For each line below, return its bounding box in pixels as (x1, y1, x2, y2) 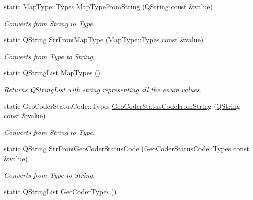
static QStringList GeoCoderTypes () (4, 186, 117, 197)
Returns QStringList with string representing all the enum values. (4, 84, 202, 94)
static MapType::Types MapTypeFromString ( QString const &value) (4, 1, 213, 11)
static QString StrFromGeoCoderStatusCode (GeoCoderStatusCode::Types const (4, 143, 249, 154)
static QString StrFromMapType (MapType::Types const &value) (4, 34, 204, 45)
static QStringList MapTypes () (4, 67, 100, 78)
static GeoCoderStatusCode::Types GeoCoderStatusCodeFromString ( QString (4, 100, 240, 111)
